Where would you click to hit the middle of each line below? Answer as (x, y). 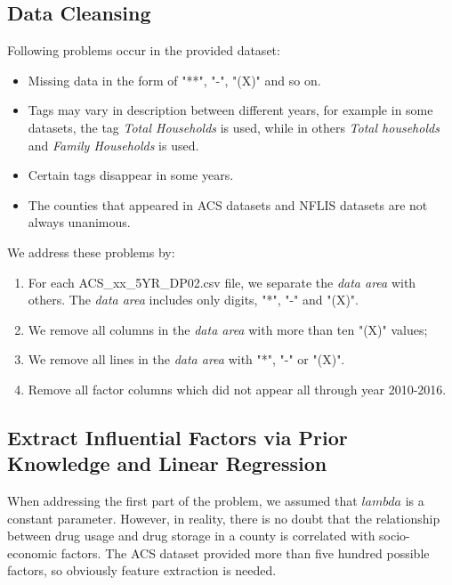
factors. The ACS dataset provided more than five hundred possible (245, 552)
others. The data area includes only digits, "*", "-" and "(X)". (193, 300)
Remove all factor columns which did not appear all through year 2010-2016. (237, 389)
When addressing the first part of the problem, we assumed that (182, 501)
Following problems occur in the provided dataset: (144, 50)
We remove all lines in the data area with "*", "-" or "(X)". (186, 359)
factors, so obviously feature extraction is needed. (142, 570)
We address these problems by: (91, 252)
